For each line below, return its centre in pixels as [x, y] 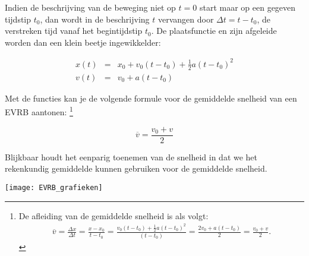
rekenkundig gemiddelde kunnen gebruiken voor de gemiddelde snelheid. [136, 168]
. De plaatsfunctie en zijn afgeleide [214, 31]
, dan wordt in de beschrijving [95, 19]
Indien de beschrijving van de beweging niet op [90, 7]
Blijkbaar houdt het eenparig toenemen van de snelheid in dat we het [131, 157]
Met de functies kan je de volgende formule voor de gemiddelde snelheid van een [151, 98]
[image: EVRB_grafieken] [54, 187]
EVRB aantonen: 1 [39, 111]
